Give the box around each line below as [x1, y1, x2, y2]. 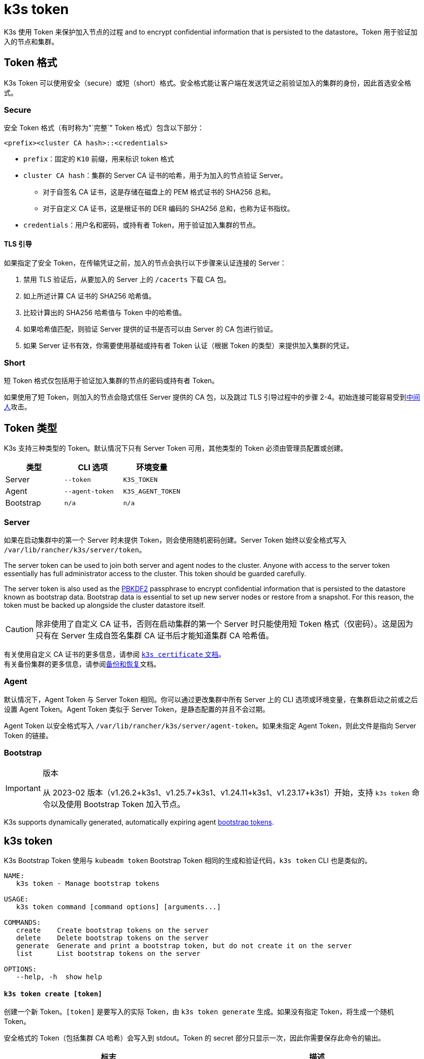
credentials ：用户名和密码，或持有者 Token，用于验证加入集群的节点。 [23, 221, 260, 229]
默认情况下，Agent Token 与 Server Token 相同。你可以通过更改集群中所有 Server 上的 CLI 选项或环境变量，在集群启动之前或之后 [4, 695, 418, 704]
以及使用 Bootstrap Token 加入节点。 [50, 799, 185, 810]
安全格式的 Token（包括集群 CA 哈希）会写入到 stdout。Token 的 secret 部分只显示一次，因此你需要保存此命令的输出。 [4, 1034, 385, 1042]
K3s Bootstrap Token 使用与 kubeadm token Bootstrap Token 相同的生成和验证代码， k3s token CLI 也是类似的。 [4, 856, 372, 865]
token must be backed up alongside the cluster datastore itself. [4, 600, 205, 609]
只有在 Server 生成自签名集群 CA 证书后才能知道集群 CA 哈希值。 [35, 630, 274, 640]
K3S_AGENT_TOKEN [123, 487, 181, 495]
